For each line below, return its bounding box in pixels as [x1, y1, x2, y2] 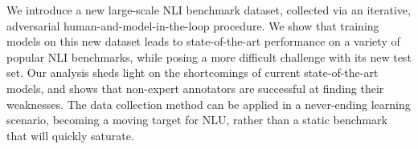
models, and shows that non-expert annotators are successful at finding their [6, 79, 384, 96]
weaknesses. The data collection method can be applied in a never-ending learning [6, 95, 411, 112]
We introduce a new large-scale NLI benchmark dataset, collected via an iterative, [6, 2, 411, 18]
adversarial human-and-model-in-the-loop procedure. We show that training [6, 17, 379, 34]
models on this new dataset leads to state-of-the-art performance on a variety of [6, 33, 400, 50]
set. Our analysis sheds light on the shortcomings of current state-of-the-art [6, 64, 379, 81]
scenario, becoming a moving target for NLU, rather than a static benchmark [6, 111, 387, 128]
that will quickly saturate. [6, 127, 134, 143]
